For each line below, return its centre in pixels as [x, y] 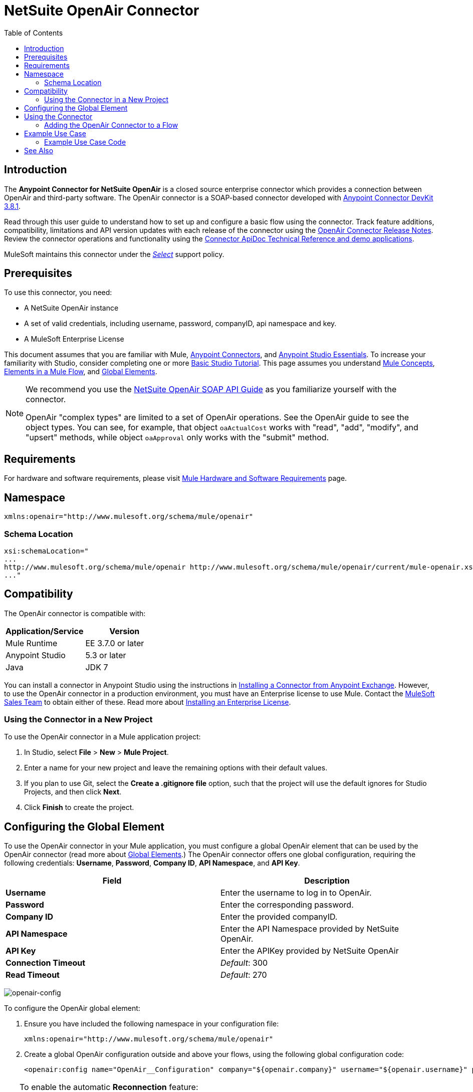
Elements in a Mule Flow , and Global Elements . [81, 372]
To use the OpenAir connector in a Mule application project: [102, 737]
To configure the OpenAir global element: [72, 1008]
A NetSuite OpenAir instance [71, 308]
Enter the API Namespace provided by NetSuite [310, 929]
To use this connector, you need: [58, 293]
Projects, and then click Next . [73, 792]
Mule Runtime [32, 643]
